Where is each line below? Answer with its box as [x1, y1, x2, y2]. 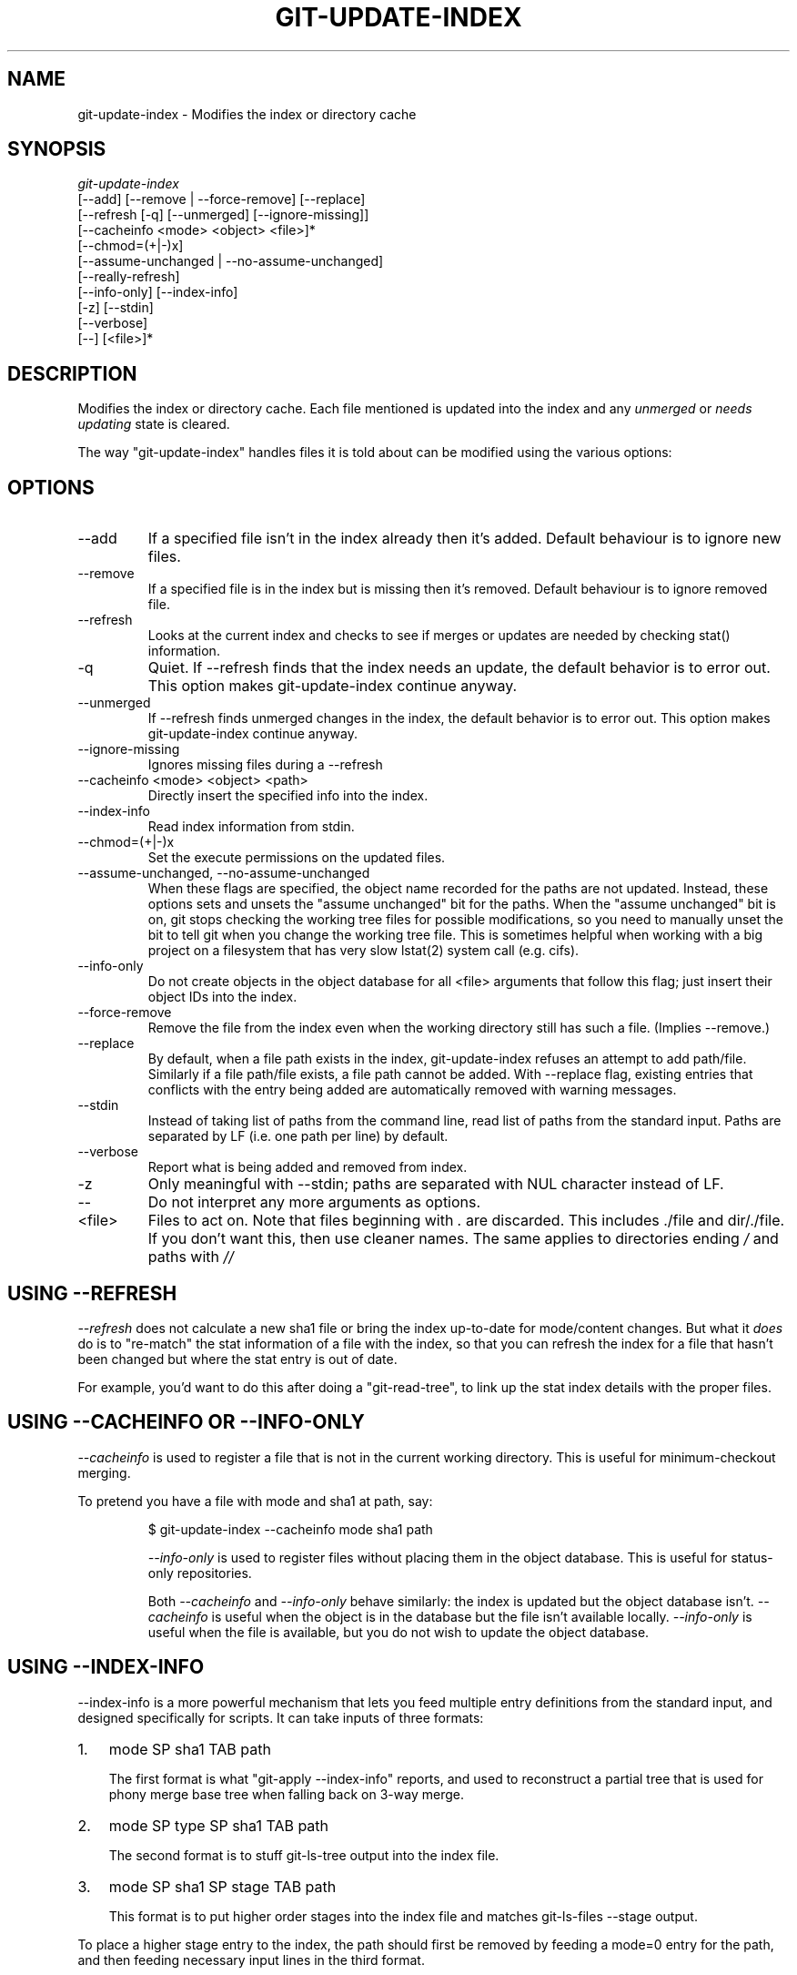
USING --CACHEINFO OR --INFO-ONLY [7, 1410, 365, 1434]
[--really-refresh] [77, 269, 180, 285]
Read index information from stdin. [147, 819, 355, 835]
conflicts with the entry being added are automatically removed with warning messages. [147, 1082, 677, 1098]
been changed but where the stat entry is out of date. [77, 1350, 398, 1367]
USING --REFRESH [7, 1281, 177, 1305]
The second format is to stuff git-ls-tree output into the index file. [108, 1847, 499, 1863]
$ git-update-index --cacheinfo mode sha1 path [147, 1521, 433, 1537]
